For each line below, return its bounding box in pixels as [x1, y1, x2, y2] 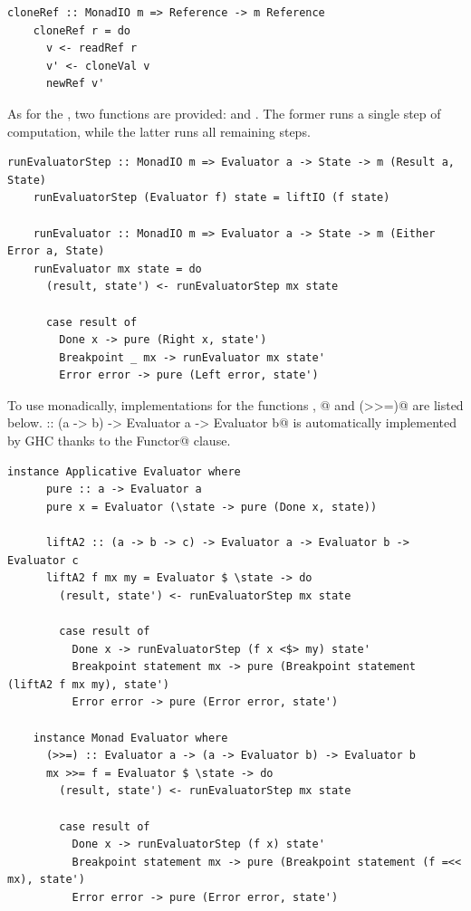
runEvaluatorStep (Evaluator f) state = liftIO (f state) [33, 191, 390, 205]
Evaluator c [7, 553, 79, 567]
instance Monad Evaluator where [33, 731, 228, 744]
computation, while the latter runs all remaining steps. [7, 121, 311, 140]
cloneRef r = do [33, 24, 131, 37]
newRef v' [45, 77, 105, 91]
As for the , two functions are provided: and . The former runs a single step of [7, 103, 441, 122]
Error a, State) [7, 245, 105, 258]
